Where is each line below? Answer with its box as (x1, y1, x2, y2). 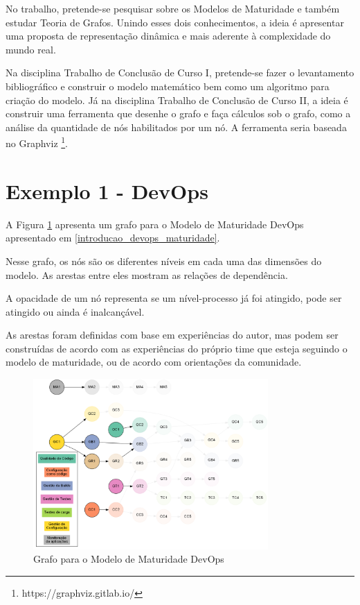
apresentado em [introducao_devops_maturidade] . (6, 230, 220, 245)
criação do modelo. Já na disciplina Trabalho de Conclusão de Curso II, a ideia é (6, 92, 348, 107)
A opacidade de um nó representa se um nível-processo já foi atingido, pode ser (6, 291, 342, 305)
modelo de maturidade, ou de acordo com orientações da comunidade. (6, 355, 302, 369)
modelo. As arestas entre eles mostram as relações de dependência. (6, 267, 288, 282)
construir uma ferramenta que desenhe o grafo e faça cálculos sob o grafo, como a (6, 106, 351, 121)
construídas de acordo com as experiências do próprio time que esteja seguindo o (6, 341, 348, 355)
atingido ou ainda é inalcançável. (6, 304, 145, 318)
